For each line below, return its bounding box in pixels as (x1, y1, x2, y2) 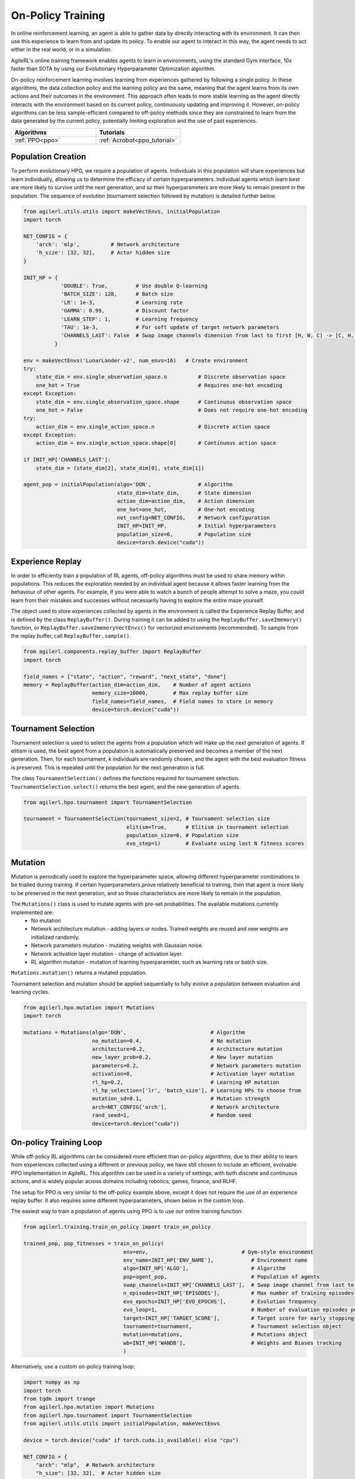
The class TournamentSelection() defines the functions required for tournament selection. (11, 775, 240, 782)
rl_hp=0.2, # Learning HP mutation (92, 1078, 279, 1086)
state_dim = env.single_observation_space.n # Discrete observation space (35, 373, 286, 380)
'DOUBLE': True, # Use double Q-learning (60, 283, 208, 289)
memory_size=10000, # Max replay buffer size (92, 690, 248, 696)
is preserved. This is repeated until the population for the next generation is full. (11, 764, 205, 771)
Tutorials (99, 128, 125, 136)
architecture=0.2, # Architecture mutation (92, 1046, 283, 1052)
